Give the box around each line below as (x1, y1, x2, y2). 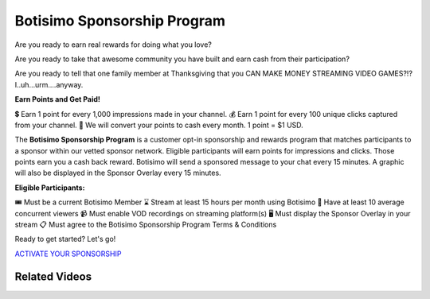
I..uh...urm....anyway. (14, 80, 84, 89)
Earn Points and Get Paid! (14, 95, 101, 104)
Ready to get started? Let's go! (14, 235, 116, 244)
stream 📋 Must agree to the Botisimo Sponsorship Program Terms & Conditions (14, 219, 277, 230)
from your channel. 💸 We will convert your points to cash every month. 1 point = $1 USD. (14, 120, 304, 130)
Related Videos (14, 270, 92, 283)
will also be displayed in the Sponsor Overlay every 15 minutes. (14, 168, 222, 178)
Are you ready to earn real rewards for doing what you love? (14, 40, 213, 49)
